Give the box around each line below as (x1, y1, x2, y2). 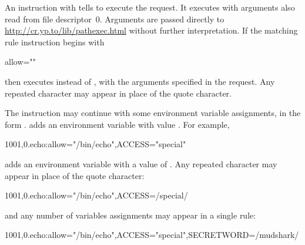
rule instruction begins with (5, 35, 105, 48)
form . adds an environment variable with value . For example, (5, 118, 230, 130)
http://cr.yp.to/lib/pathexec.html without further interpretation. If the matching (5, 24, 298, 37)
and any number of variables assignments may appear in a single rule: (5, 208, 256, 221)
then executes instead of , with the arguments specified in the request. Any (5, 75, 275, 87)
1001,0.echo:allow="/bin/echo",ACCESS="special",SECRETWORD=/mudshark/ (5, 229, 299, 241)
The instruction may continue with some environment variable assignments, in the (5, 107, 301, 119)
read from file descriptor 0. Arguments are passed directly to (5, 12, 224, 25)
